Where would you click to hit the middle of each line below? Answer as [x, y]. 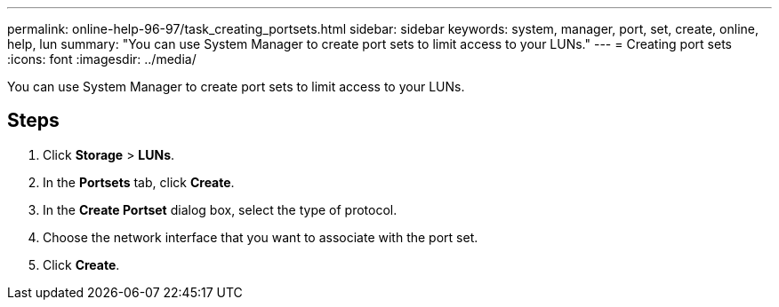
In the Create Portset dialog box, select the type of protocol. [220, 209]
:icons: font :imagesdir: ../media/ [102, 59]
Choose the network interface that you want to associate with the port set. [261, 237]
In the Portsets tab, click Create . [139, 182]
